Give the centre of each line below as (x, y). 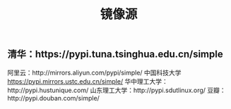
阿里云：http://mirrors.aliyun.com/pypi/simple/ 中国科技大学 (94, 72)
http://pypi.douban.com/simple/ (54, 98)
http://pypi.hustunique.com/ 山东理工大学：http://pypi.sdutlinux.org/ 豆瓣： (117, 90)
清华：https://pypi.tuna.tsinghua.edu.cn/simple (115, 54)
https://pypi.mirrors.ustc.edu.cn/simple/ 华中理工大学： (88, 81)
